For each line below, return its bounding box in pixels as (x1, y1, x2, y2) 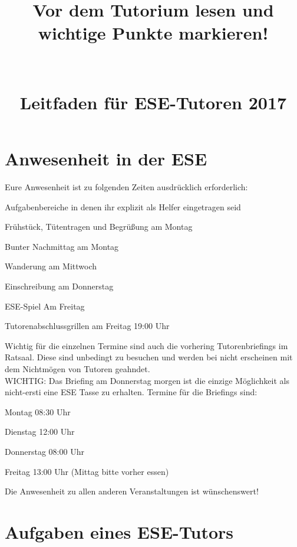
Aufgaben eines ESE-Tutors (5, 519, 233, 543)
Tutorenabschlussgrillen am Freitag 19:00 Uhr (5, 320, 170, 332)
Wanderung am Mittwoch (5, 260, 97, 272)
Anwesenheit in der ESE (5, 146, 207, 171)
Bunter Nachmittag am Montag (5, 240, 119, 252)
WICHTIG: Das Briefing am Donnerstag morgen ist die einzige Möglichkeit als (5, 374, 289, 386)
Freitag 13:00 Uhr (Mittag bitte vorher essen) (5, 465, 169, 477)
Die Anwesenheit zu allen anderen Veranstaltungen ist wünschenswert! (5, 485, 259, 497)
